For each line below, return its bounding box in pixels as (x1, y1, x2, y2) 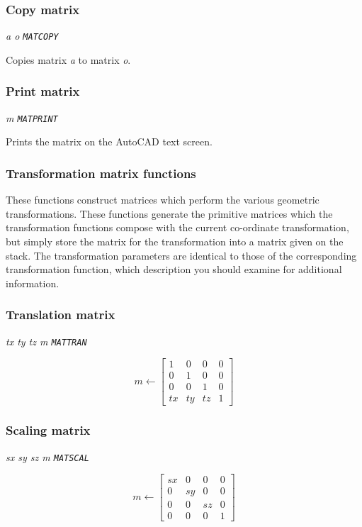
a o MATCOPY (6, 28, 59, 43)
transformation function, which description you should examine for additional (6, 262, 342, 277)
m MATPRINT (6, 110, 58, 125)
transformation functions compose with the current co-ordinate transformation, (6, 220, 349, 235)
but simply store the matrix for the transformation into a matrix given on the (6, 233, 344, 248)
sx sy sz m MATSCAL (6, 449, 89, 464)
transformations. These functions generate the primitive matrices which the (6, 206, 333, 221)
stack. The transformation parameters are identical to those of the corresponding (6, 248, 357, 262)
